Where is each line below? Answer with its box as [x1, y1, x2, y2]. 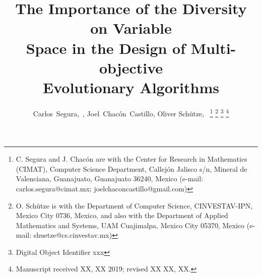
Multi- [190, 37, 236, 58]
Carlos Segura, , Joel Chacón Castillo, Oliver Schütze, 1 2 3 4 [33, 106, 229, 118]
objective [99, 57, 163, 78]
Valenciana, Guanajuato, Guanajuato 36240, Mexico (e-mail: [16, 173, 204, 184]
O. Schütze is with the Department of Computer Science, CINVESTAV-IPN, [16, 200, 253, 211]
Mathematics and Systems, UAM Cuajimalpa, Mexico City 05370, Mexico [16, 220, 245, 230]
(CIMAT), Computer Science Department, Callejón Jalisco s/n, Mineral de [16, 163, 247, 174]
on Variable [90, 18, 172, 38]
